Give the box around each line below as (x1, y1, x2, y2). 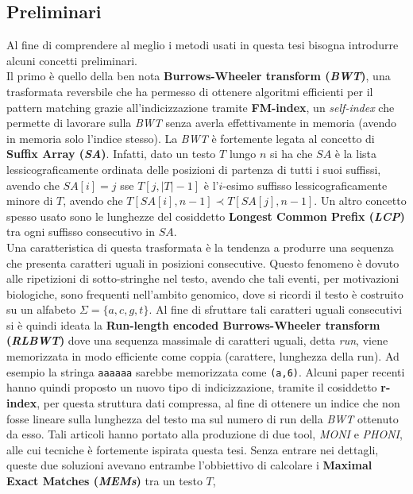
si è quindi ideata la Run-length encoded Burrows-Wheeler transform (6, 316, 380, 333)
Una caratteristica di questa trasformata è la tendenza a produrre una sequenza (6, 238, 394, 255)
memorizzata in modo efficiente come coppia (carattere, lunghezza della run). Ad (6, 348, 399, 365)
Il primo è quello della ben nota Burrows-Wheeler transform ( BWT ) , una (6, 68, 391, 84)
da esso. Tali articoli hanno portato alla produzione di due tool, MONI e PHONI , (6, 426, 403, 442)
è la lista (334, 145, 377, 162)
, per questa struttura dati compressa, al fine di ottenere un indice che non (37, 394, 400, 411)
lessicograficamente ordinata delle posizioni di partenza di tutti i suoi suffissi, (6, 160, 381, 177)
